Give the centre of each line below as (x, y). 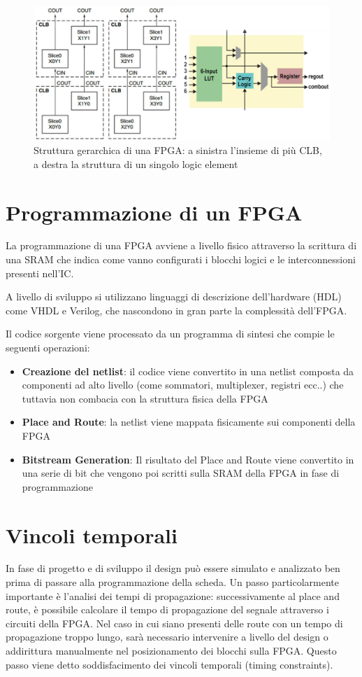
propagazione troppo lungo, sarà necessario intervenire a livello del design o (167, 637)
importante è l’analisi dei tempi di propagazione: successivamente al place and (173, 595)
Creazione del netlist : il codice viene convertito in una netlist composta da (188, 371)
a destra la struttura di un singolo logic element (136, 163)
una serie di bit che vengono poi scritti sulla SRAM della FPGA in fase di (181, 473)
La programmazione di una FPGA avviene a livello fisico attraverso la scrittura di (181, 245)
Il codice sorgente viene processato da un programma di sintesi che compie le (170, 334)
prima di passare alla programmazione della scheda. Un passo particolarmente (172, 582)
